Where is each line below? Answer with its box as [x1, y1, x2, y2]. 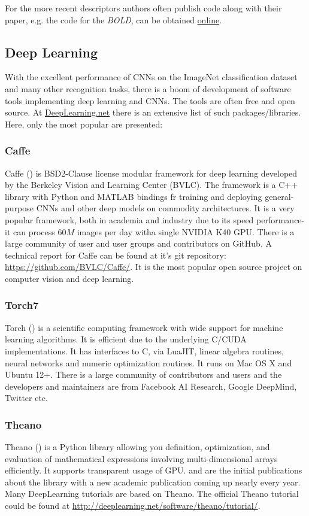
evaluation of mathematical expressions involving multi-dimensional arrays [5, 452, 278, 465]
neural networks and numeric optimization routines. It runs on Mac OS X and [5, 356, 292, 369]
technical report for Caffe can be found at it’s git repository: [5, 248, 226, 261]
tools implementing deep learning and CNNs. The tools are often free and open [5, 94, 295, 107]
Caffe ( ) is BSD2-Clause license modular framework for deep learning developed [5, 166, 298, 179]
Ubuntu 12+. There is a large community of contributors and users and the [5, 368, 282, 381]
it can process [5, 225, 55, 238]
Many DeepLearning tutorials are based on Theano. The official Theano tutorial [5, 487, 299, 500]
